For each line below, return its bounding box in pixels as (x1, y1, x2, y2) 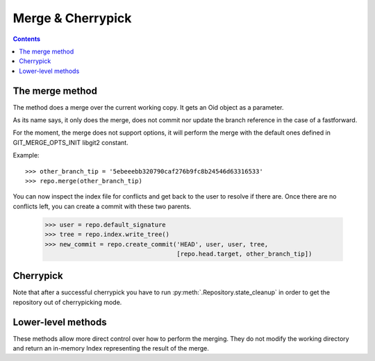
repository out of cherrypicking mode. (12, 298, 122, 306)
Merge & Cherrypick (12, 10, 132, 26)
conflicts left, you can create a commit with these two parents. (12, 202, 192, 210)
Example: (12, 151, 40, 160)
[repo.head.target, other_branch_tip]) (176, 250, 312, 258)
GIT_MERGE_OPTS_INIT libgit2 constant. (12, 138, 128, 146)
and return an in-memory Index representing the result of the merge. (12, 344, 210, 353)
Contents (12, 35, 41, 43)
